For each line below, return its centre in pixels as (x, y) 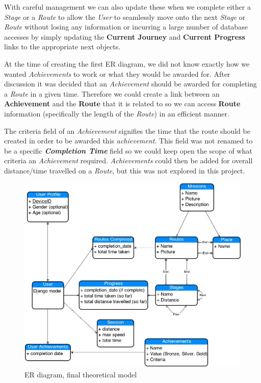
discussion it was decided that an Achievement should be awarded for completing (130, 84)
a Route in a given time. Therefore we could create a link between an (112, 93)
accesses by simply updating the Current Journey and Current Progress (125, 36)
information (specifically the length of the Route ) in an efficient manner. (117, 113)
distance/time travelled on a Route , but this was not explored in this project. (125, 170)
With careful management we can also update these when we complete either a (127, 7)
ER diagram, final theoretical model (81, 374)
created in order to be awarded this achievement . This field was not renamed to (128, 141)
